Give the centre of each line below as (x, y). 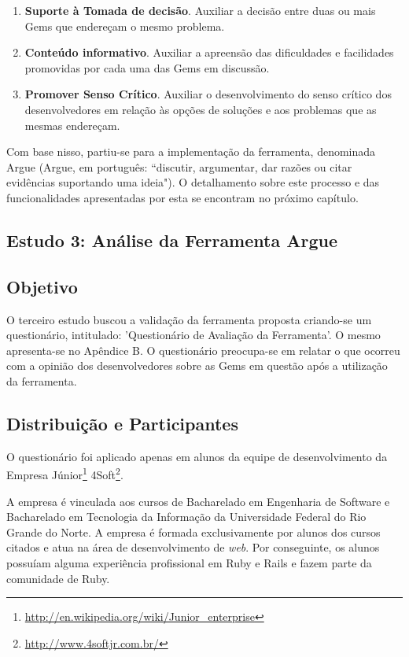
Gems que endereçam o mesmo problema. (125, 26)
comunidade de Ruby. (58, 578)
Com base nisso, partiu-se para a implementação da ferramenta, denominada (191, 151)
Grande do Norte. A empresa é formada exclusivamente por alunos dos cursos (193, 532)
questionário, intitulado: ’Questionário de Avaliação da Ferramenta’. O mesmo (193, 335)
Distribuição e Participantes (122, 423)
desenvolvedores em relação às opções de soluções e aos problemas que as (201, 109)
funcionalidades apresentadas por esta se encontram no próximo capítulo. (182, 197)
